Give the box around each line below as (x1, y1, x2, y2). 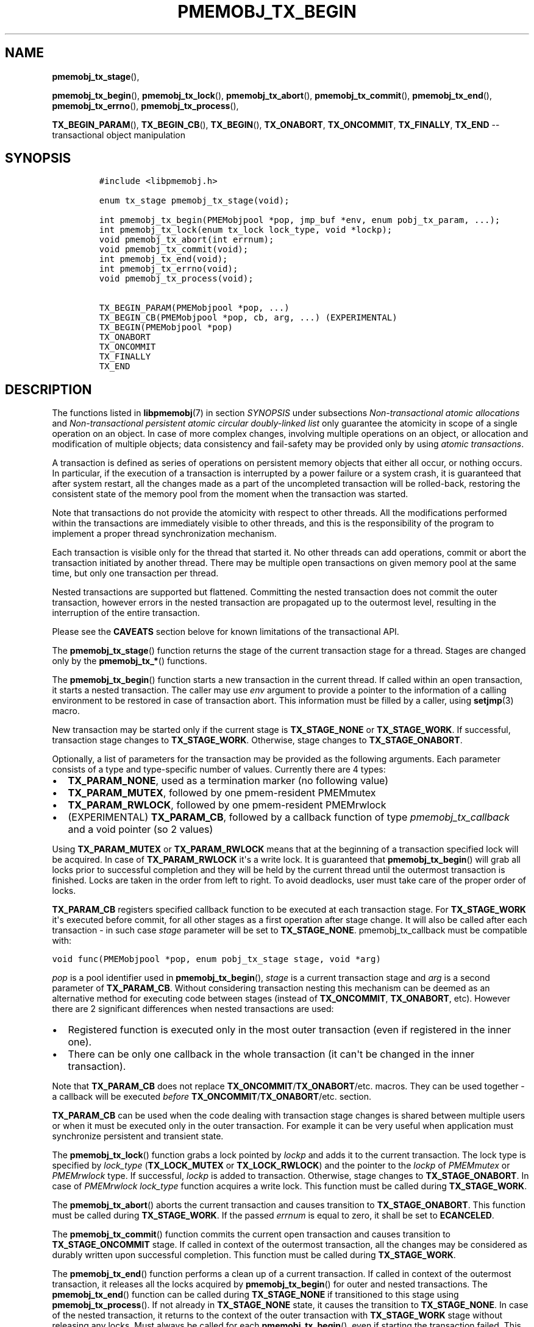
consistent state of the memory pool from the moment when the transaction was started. (52, 489, 408, 500)
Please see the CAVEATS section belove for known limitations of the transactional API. (52, 626, 399, 637)
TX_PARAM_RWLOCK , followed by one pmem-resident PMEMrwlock (68, 799, 386, 812)
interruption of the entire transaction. (52, 607, 200, 618)
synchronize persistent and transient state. (52, 1131, 224, 1142)
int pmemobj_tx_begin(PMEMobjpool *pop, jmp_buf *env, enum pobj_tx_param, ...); (99, 215, 500, 225)
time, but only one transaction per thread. (52, 568, 219, 579)
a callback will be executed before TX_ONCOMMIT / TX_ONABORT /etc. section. (52, 1091, 371, 1102)
